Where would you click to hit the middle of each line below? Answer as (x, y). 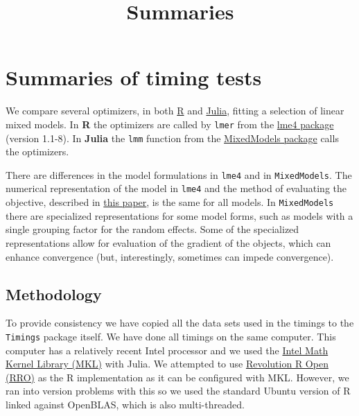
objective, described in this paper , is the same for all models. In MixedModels (170, 202)
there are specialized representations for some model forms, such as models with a (179, 215)
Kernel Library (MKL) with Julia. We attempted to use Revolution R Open (167, 364)
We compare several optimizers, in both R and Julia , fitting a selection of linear (175, 111)
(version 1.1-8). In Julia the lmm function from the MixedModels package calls (172, 138)
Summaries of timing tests (134, 77)
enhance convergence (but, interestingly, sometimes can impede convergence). (170, 256)
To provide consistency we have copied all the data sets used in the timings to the (180, 323)
